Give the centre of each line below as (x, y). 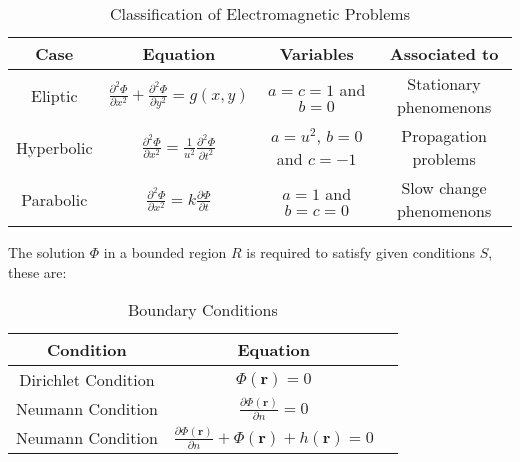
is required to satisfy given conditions (360, 252)
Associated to (444, 53)
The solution (47, 252)
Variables (316, 53)
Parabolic (54, 199)
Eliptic (54, 95)
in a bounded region (165, 252)
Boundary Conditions (202, 310)
